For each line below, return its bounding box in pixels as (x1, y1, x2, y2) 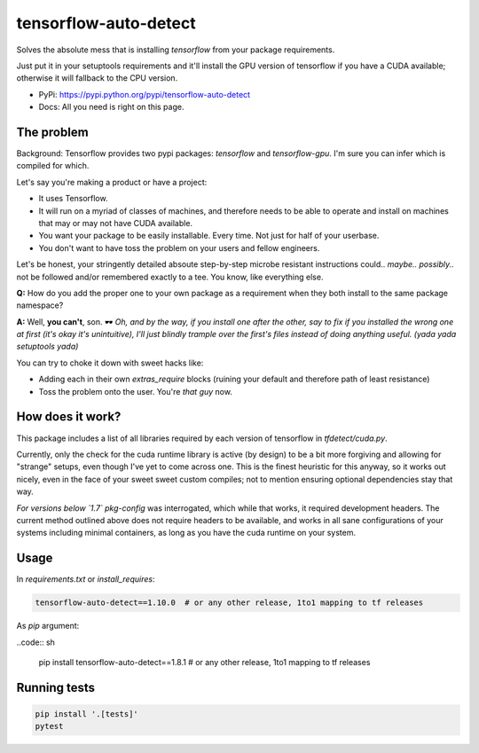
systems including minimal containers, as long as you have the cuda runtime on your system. (16, 528, 357, 538)
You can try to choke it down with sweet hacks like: (16, 357, 204, 368)
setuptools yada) (16, 341, 79, 352)
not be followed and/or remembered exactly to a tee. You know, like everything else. (16, 271, 324, 282)
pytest (35, 721, 64, 732)
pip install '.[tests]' (35, 709, 139, 718)
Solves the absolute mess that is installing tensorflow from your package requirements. (16, 44, 335, 55)
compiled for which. (16, 161, 90, 171)
